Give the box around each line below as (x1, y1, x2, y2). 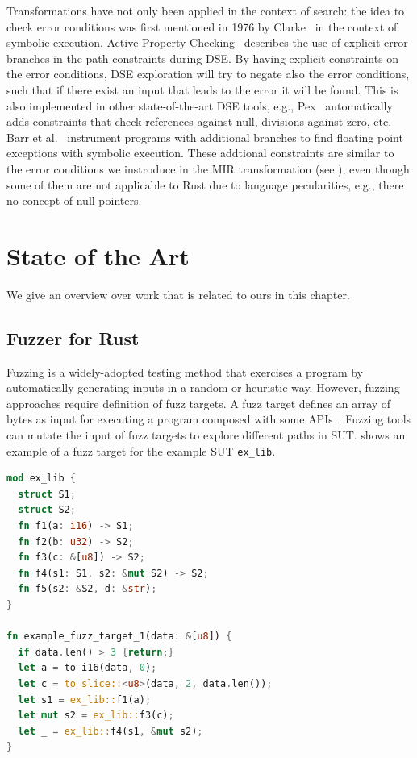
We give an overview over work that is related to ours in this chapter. (6, 285, 350, 302)
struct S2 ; (18, 504, 76, 516)
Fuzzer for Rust (6, 325, 140, 350)
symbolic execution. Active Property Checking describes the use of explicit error (6, 34, 408, 51)
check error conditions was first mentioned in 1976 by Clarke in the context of (6, 18, 398, 35)
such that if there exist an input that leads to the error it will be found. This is (6, 81, 398, 98)
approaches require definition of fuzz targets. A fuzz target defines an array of (6, 394, 391, 411)
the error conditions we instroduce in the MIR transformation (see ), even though (6, 160, 410, 177)
